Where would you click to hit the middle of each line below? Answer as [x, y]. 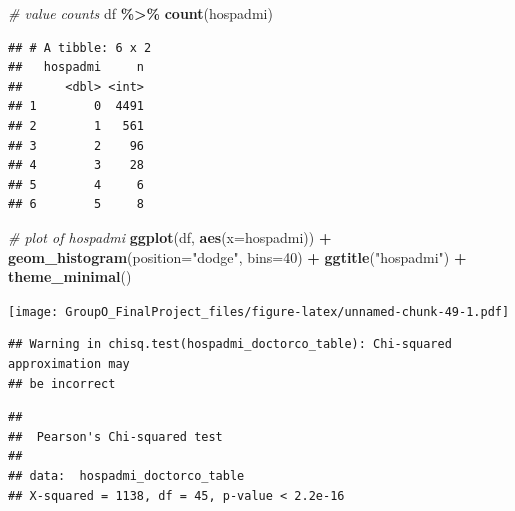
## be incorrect [62, 383]
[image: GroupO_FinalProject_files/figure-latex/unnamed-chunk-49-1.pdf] [259, 311]
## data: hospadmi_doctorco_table [126, 475]
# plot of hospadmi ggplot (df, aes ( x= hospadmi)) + [170, 236]
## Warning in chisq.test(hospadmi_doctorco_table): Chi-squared [230, 344]
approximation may [69, 363]
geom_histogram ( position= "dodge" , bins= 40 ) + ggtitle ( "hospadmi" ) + [237, 256]
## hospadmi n [76, 67]
